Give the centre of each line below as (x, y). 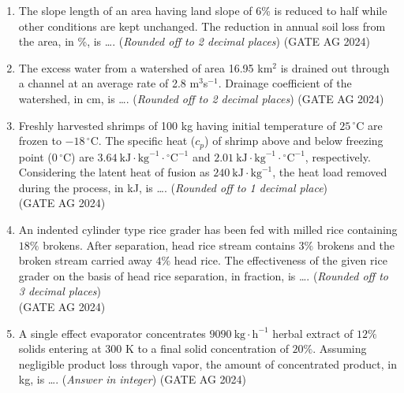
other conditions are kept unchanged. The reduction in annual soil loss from (202, 26)
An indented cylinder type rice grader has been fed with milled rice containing (208, 229)
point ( (35, 156)
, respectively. (338, 156)
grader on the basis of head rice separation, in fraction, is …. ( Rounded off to (203, 275)
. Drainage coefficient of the (285, 83)
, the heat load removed (330, 172)
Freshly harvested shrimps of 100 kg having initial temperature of (177, 125)
